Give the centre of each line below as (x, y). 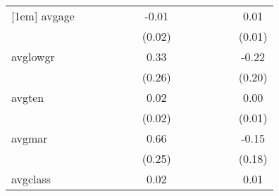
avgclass (31, 179)
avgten (28, 97)
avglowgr (33, 57)
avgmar (30, 138)
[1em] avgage (43, 16)
